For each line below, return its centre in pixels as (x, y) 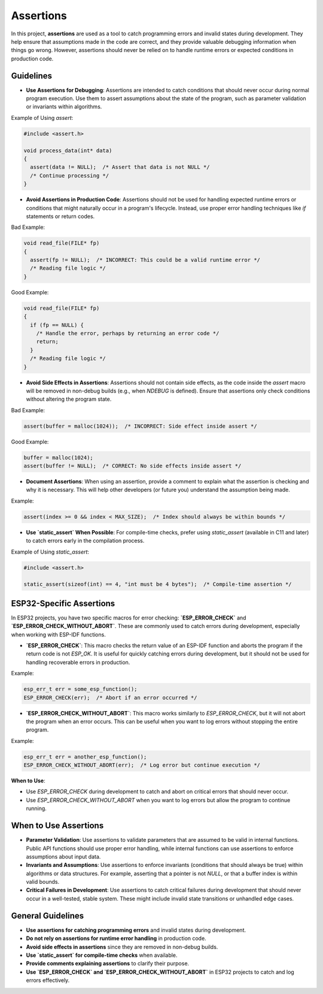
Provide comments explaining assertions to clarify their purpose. (108, 963)
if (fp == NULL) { (57, 325)
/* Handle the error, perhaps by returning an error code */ (128, 333)
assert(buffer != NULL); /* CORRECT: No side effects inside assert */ (132, 466)
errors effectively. (48, 980)
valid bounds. (43, 882)
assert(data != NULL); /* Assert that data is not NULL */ (120, 167)
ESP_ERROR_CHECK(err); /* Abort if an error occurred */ (110, 697)
